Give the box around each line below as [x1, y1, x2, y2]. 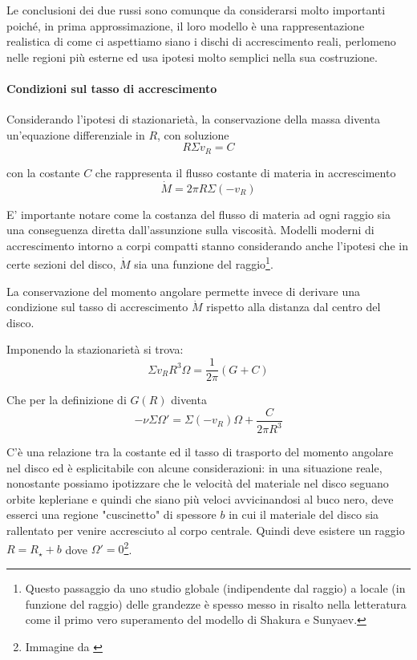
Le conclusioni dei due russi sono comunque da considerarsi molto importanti [6, 2, 386, 18]
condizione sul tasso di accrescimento [6, 298, 188, 315]
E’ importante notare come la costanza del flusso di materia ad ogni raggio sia [6, 205, 391, 222]
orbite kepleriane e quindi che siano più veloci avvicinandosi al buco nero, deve [6, 490, 394, 507]
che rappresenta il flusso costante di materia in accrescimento [95, 164, 396, 180]
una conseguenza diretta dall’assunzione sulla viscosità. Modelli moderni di [6, 221, 374, 238]
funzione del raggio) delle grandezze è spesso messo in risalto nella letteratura [25, 595, 407, 612]
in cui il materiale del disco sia [229, 506, 379, 523]
